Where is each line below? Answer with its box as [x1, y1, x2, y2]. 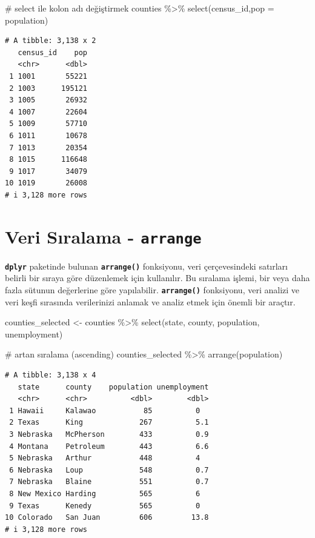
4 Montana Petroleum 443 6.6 [9, 442, 209, 451]
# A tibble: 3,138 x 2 [5, 36, 96, 45]
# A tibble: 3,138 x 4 [5, 371, 96, 380]
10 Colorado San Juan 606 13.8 [5, 513, 209, 522]
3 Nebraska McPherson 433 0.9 [9, 430, 209, 439]
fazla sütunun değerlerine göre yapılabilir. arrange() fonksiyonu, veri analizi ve [5, 284, 300, 296]
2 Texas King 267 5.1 [9, 418, 209, 427]
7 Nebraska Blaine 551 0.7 [9, 477, 209, 487]
